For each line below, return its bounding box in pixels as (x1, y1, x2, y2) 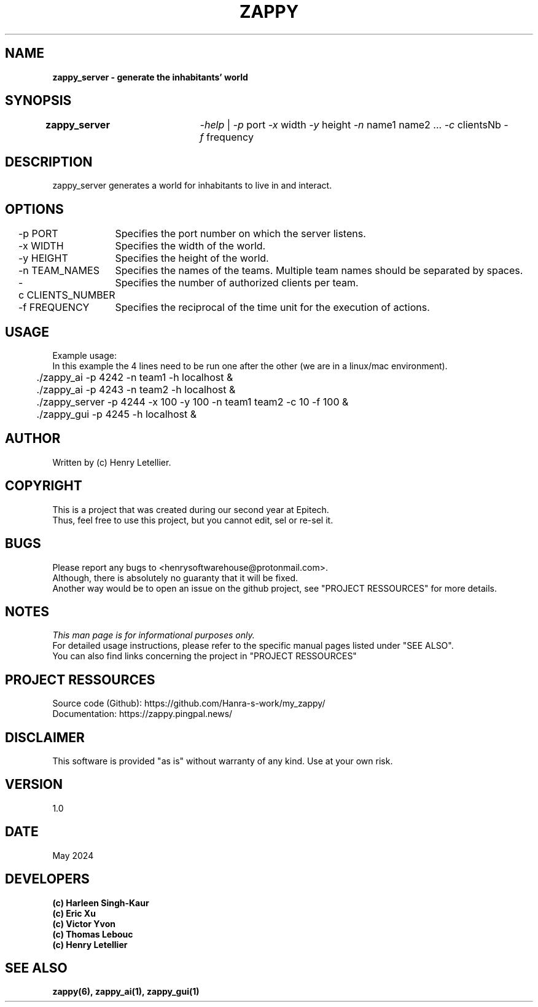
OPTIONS (5, 201, 64, 217)
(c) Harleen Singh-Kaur (52, 897, 149, 908)
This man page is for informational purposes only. (52, 630, 255, 641)
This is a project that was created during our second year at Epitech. (52, 504, 329, 515)
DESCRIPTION (5, 154, 93, 170)
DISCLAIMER (5, 729, 85, 745)
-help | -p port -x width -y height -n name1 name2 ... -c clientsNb (200, 119, 501, 131)
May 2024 (52, 850, 94, 861)
